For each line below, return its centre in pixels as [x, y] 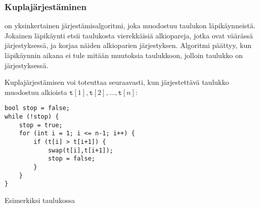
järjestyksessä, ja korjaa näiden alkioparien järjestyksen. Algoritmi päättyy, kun [128, 45]
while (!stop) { [32, 117]
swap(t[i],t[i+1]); [80, 150]
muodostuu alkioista [36, 92]
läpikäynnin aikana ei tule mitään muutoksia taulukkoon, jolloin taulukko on [124, 55]
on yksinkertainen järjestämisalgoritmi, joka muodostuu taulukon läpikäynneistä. [130, 25]
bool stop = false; [37, 108]
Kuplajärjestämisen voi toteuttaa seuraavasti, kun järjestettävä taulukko [117, 82]
